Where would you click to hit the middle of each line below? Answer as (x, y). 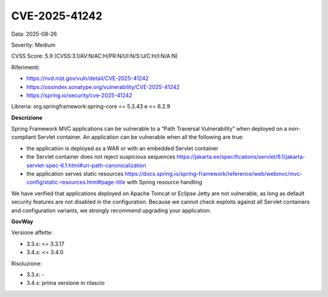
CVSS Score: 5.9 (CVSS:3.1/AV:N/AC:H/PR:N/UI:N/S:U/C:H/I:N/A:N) (95, 56)
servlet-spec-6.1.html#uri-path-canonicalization (86, 165)
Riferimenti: (26, 67)
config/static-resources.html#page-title (76, 182)
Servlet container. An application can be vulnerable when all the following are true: (141, 137)
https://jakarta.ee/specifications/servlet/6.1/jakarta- (241, 157)
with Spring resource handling (165, 182)
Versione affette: (32, 233)
